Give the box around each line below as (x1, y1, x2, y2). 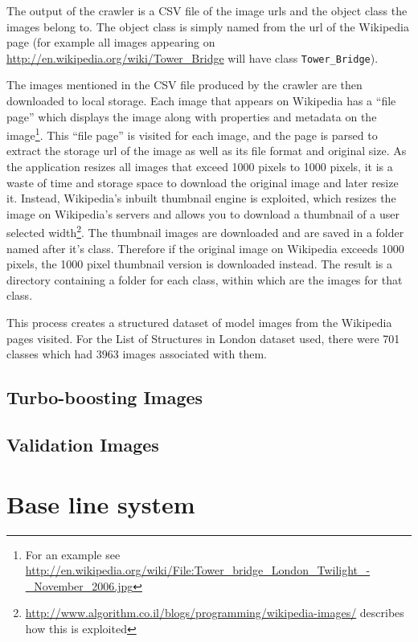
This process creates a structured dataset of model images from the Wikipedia (6, 314, 392, 331)
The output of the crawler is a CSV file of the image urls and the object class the (6, 2, 408, 18)
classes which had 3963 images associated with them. (6, 346, 267, 362)
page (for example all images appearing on (6, 34, 215, 51)
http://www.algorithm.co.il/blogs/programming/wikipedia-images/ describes (25, 604, 404, 621)
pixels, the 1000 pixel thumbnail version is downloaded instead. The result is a (6, 256, 393, 272)
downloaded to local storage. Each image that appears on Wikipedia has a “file (6, 92, 396, 109)
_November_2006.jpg (25, 577, 133, 594)
